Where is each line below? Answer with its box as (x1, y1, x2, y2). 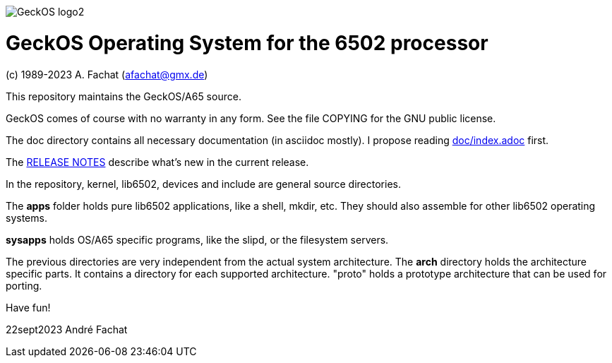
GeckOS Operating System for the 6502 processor (6, 30, 488, 55)
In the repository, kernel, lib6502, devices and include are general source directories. (6, 177, 401, 190)
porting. (6, 279, 42, 292)
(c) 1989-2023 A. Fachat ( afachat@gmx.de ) (6, 68, 208, 81)
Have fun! (6, 301, 51, 314)
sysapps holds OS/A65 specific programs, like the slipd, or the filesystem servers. (6, 233, 389, 246)
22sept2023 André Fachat (6, 323, 128, 335)
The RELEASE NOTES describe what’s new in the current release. (6, 155, 309, 168)
